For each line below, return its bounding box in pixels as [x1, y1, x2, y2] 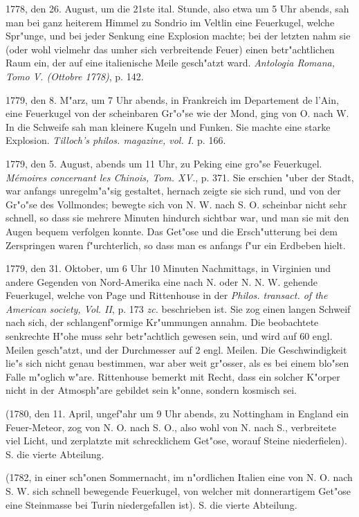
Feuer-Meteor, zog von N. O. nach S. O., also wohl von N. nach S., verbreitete [6, 419, 336, 434]
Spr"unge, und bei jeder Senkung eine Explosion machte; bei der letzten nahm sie [6, 28, 351, 43]
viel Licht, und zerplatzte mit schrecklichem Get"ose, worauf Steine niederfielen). [6, 433, 347, 448]
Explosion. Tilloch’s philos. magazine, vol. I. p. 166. [6, 133, 226, 147]
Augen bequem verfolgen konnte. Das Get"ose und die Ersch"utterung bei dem [6, 224, 338, 238]
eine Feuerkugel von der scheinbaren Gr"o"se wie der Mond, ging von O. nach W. [6, 106, 349, 120]
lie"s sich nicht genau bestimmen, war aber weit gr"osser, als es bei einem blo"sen [6, 356, 349, 370]
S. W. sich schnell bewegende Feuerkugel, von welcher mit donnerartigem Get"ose [6, 484, 351, 498]
